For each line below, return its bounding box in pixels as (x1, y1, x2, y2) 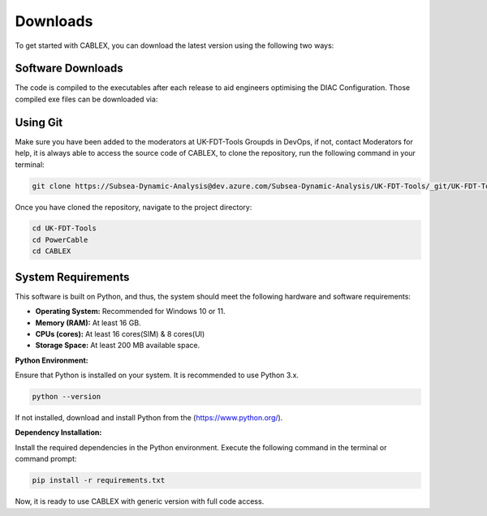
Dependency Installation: (15, 428, 102, 437)
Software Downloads (15, 62, 123, 75)
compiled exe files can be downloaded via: (15, 94, 158, 104)
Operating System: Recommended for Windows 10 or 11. (35, 307, 226, 316)
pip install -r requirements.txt (32, 475, 166, 485)
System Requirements (15, 270, 130, 284)
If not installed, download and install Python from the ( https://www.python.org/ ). (15, 413, 283, 423)
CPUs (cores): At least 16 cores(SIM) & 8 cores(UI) (35, 329, 205, 338)
